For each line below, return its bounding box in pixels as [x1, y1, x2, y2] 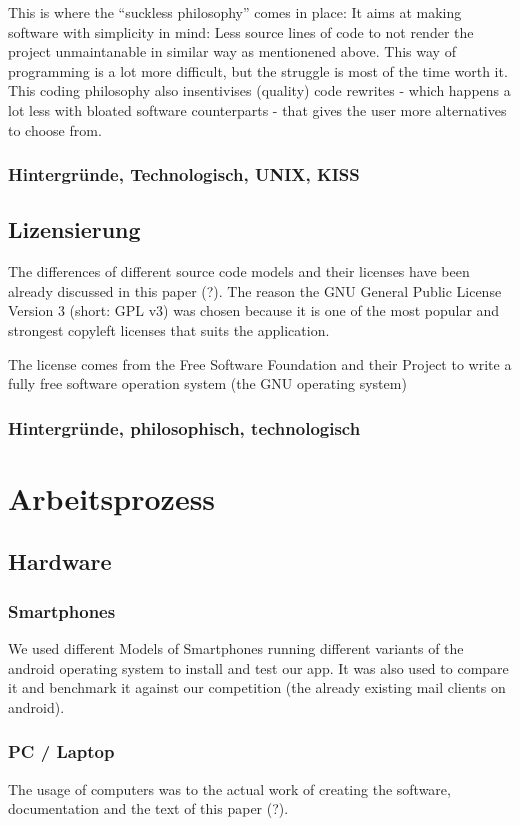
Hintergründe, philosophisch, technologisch [8, 415, 361, 440]
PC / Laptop [8, 739, 115, 764]
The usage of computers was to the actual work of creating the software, [8, 778, 451, 799]
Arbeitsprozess [8, 477, 216, 518]
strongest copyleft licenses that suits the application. [8, 319, 330, 340]
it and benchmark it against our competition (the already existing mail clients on [8, 677, 506, 698]
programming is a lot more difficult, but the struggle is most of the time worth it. [8, 60, 508, 81]
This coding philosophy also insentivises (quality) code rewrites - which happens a [8, 80, 511, 101]
